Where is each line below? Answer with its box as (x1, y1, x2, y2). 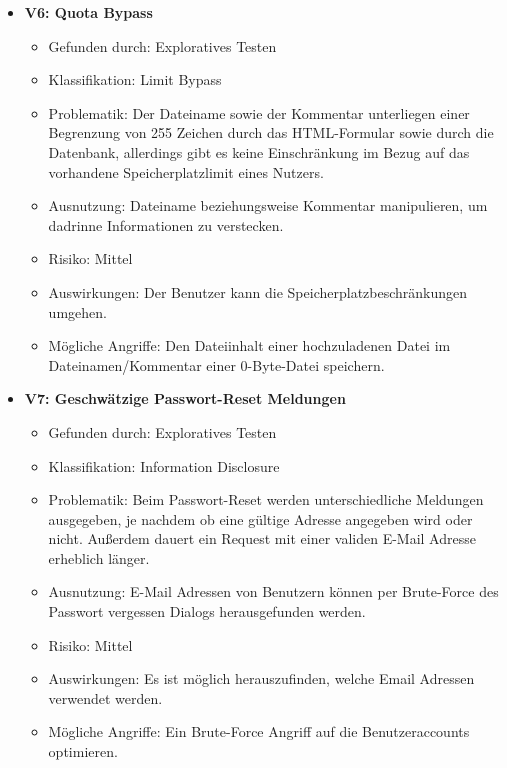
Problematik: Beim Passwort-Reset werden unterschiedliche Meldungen (48, 489, 484, 510)
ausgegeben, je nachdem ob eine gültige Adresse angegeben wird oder (48, 508, 473, 529)
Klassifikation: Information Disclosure (48, 455, 280, 476)
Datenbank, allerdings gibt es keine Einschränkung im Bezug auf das (48, 141, 470, 162)
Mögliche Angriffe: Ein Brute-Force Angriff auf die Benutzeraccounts (48, 721, 470, 742)
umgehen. (48, 301, 107, 322)
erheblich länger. (48, 547, 150, 568)
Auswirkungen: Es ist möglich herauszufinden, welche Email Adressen (48, 668, 475, 689)
